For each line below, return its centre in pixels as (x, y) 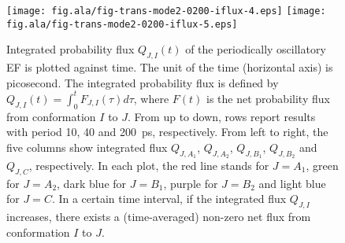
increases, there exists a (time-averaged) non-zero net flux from (159, 217)
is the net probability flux (268, 98)
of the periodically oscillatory (256, 49)
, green (322, 165)
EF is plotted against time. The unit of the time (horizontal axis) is (170, 67)
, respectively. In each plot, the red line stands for (149, 165)
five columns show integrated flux (87, 147)
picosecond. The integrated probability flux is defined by (143, 82)
